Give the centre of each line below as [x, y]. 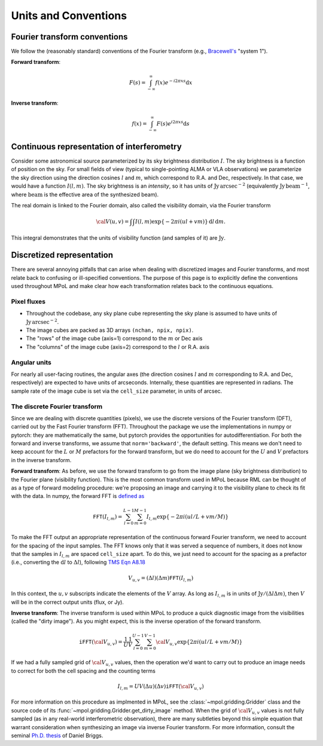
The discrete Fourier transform [57, 406]
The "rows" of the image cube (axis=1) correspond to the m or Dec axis [114, 338]
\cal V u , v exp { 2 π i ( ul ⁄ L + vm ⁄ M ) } [199, 643]
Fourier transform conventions [69, 37]
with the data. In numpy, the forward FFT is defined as [78, 496]
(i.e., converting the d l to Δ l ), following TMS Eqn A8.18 [78, 562]
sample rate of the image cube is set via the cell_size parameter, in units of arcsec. [117, 391]
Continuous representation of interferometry [96, 146]
